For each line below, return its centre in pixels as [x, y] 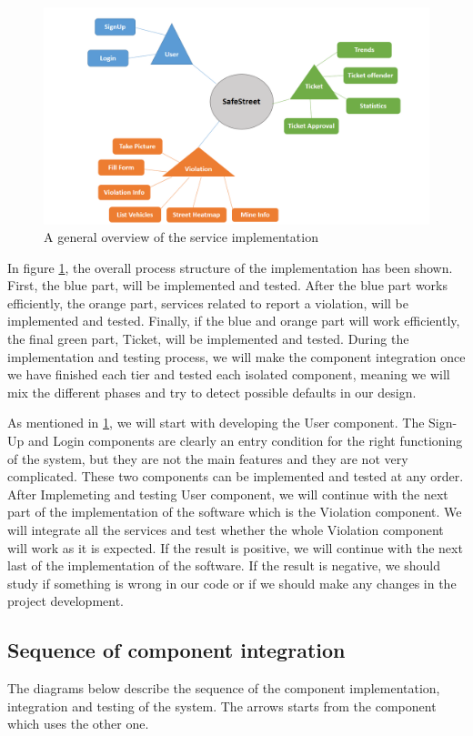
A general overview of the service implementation [181, 237]
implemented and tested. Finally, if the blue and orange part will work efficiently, [234, 321]
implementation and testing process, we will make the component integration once [236, 356]
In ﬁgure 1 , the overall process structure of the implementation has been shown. [230, 267]
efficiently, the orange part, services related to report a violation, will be [208, 302]
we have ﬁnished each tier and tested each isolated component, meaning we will [229, 374]
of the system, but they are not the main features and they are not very [208, 458]
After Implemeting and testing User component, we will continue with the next [228, 494]
